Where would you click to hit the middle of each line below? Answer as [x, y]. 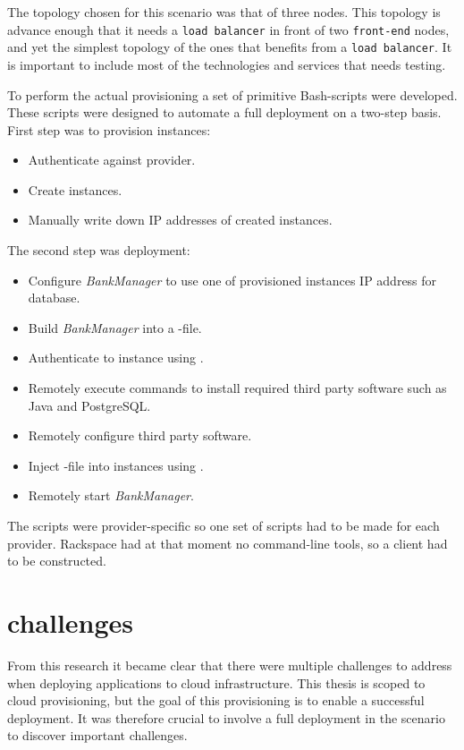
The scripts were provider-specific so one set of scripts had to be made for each [224, 525]
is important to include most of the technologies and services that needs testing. [227, 64]
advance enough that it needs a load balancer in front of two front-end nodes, [228, 29]
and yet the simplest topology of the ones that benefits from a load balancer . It [230, 47]
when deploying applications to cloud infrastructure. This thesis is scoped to [216, 682]
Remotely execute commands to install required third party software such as [237, 388]
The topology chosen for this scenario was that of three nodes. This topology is [224, 12]
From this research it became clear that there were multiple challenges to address [230, 665]
